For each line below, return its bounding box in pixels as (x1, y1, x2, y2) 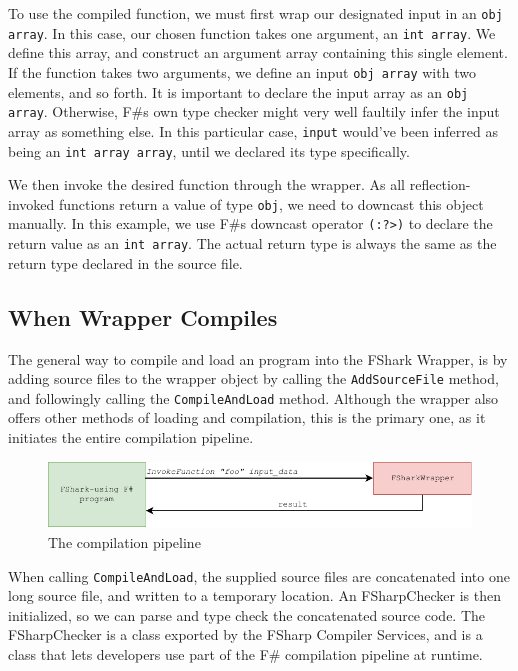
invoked (8, 193, 55, 214)
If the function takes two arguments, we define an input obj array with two (8, 61, 476, 82)
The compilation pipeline (48, 531, 201, 552)
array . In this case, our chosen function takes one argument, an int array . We (8, 22, 496, 43)
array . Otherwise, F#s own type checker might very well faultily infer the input (8, 101, 500, 122)
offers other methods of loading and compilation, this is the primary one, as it (8, 407, 486, 428)
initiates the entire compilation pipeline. (8, 427, 254, 448)
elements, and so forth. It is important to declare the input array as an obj (8, 81, 469, 102)
